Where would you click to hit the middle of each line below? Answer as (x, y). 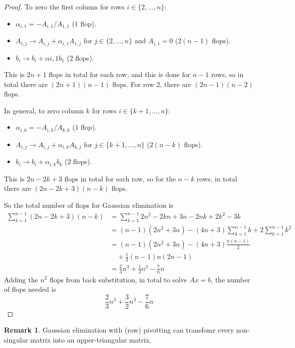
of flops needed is (30, 289)
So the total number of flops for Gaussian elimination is (89, 205)
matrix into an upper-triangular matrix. (91, 340)
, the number (230, 279)
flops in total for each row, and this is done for (120, 74)
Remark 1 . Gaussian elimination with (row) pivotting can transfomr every (119, 330)
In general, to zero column (44, 110)
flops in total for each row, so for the (120, 178)
